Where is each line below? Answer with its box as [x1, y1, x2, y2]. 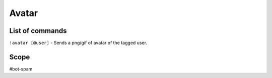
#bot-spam [9, 65, 33, 72]
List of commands [9, 26, 67, 35]
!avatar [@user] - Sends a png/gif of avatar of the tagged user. [9, 40, 148, 46]
